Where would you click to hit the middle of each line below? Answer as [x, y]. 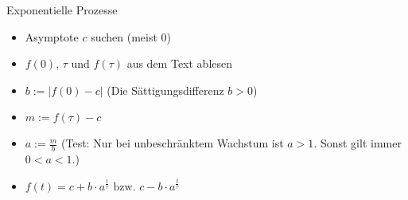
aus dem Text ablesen [180, 63]
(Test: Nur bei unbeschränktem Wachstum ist [173, 143]
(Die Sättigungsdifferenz [165, 90]
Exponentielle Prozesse [62, 10]
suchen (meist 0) [131, 36]
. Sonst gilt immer [357, 143]
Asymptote [52, 36]
